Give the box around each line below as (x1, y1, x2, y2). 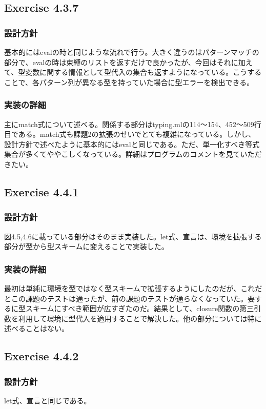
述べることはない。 (4, 323, 69, 334)
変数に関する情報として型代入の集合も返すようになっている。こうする (25, 67, 262, 77)
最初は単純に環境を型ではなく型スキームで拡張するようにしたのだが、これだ (4, 282, 262, 293)
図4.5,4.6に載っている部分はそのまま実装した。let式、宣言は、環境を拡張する (4, 231, 262, 241)
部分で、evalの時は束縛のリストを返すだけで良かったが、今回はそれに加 (4, 56, 245, 67)
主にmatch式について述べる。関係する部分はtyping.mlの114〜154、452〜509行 (4, 118, 261, 129)
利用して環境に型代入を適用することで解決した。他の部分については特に (18, 313, 262, 323)
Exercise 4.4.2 (4, 348, 79, 364)
